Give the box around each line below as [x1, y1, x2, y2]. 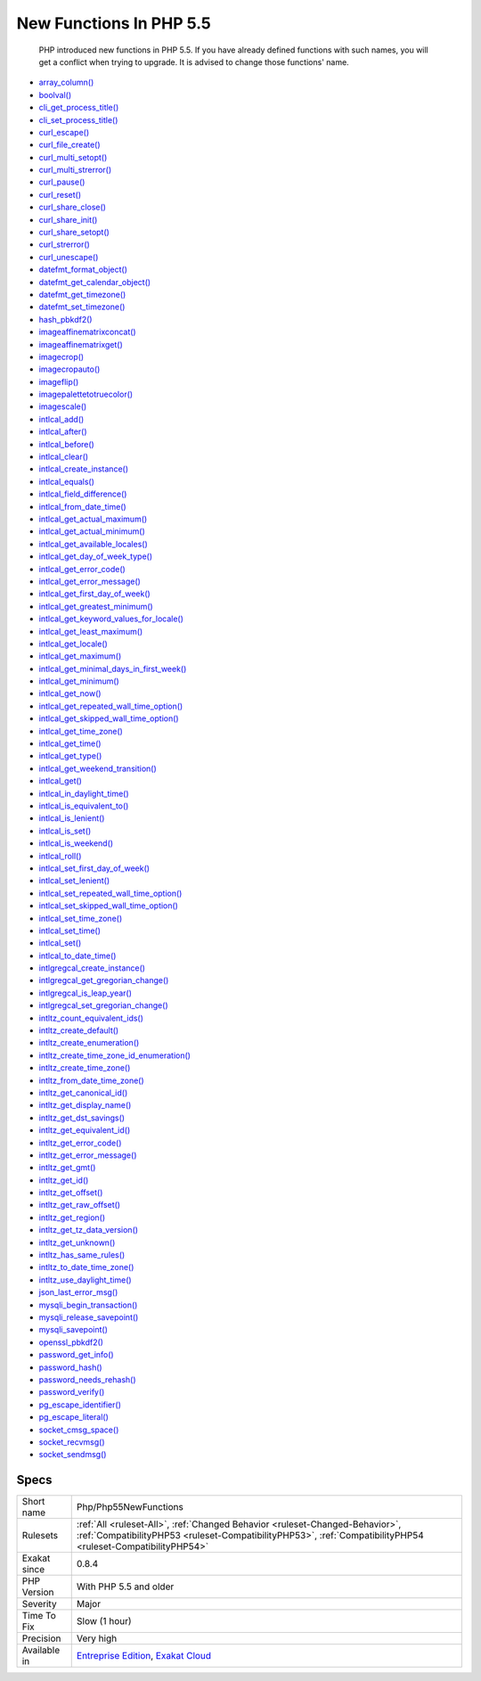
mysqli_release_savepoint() [38, 1312, 139, 1323]
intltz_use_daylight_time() [38, 1275, 133, 1285]
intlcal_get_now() [38, 688, 102, 699]
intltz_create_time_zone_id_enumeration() [38, 1050, 192, 1061]
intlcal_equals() [38, 476, 95, 487]
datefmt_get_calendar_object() [38, 276, 151, 287]
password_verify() [38, 1387, 105, 1398]
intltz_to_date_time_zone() [38, 1262, 135, 1273]
